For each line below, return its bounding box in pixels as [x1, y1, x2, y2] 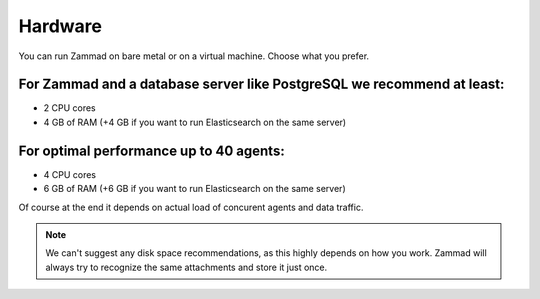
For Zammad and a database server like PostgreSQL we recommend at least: [18, 76, 505, 93]
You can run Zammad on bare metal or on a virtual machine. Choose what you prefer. [18, 50, 370, 62]
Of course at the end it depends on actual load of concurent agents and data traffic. [18, 201, 364, 213]
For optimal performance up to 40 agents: [18, 142, 285, 159]
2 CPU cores [43, 102, 96, 114]
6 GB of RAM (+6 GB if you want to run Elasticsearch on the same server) [43, 183, 346, 195]
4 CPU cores [43, 168, 97, 180]
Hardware [18, 15, 102, 37]
